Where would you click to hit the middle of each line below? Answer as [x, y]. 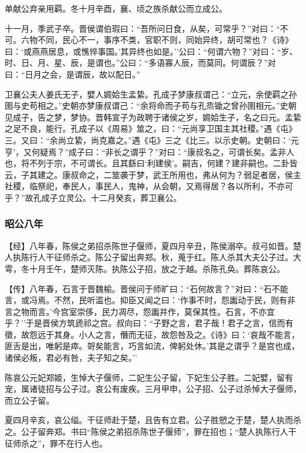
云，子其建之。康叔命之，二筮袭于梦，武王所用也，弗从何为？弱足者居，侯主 [153, 174]
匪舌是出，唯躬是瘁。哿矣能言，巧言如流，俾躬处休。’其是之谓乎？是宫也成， [152, 346]
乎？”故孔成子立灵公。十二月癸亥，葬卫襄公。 [93, 197]
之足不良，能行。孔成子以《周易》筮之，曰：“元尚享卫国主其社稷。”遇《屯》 [151, 128]
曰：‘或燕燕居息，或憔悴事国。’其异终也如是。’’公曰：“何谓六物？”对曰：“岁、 [151, 51]
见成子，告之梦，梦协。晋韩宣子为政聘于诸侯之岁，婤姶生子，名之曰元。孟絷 [153, 117]
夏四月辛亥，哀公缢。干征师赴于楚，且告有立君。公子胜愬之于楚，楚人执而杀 [153, 420]
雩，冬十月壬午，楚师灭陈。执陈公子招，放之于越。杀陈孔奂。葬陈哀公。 [145, 268]
